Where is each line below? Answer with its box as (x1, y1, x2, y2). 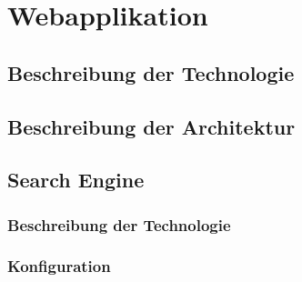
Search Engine (7, 166, 145, 194)
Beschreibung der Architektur (7, 112, 296, 140)
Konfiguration (7, 255, 111, 277)
